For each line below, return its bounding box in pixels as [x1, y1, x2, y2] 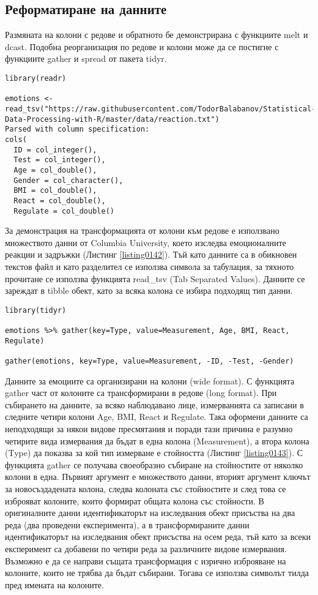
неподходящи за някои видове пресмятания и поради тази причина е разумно [5, 422, 293, 435]
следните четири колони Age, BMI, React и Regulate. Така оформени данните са [5, 410, 308, 423]
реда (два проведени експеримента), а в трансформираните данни [5, 518, 250, 531]
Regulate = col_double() [13, 206, 114, 215]
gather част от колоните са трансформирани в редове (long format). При [5, 386, 277, 399]
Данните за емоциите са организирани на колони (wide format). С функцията [5, 374, 295, 387]
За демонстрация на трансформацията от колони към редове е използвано [5, 224, 279, 237]
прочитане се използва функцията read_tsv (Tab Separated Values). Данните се [5, 272, 305, 285]
